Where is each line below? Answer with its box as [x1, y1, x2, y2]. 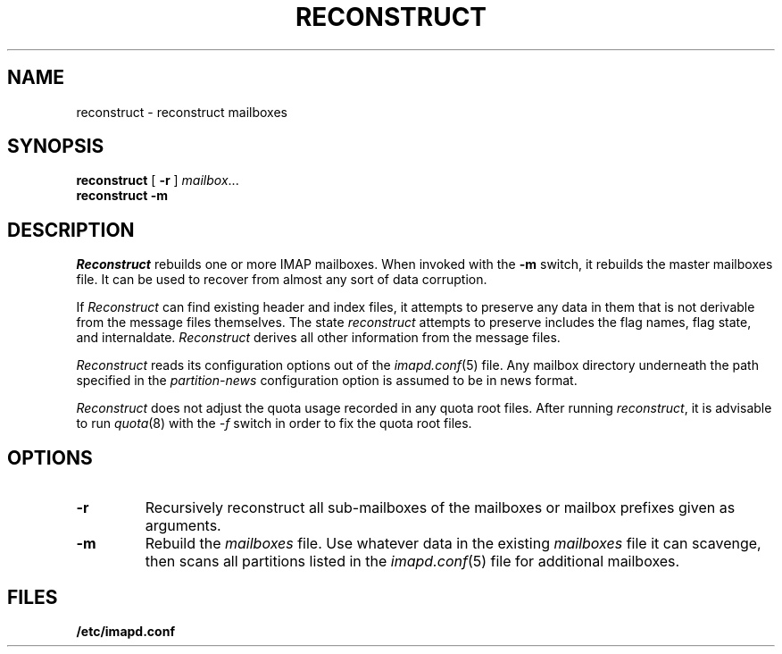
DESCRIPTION [7, 218, 135, 241]
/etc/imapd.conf [76, 623, 175, 639]
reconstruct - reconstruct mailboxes [76, 104, 288, 120]
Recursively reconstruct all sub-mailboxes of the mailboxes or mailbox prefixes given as [145, 499, 736, 517]
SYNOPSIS [7, 135, 104, 158]
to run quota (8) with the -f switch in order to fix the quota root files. [76, 415, 472, 432]
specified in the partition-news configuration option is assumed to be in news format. [76, 373, 578, 389]
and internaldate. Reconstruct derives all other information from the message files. [76, 330, 561, 346]
